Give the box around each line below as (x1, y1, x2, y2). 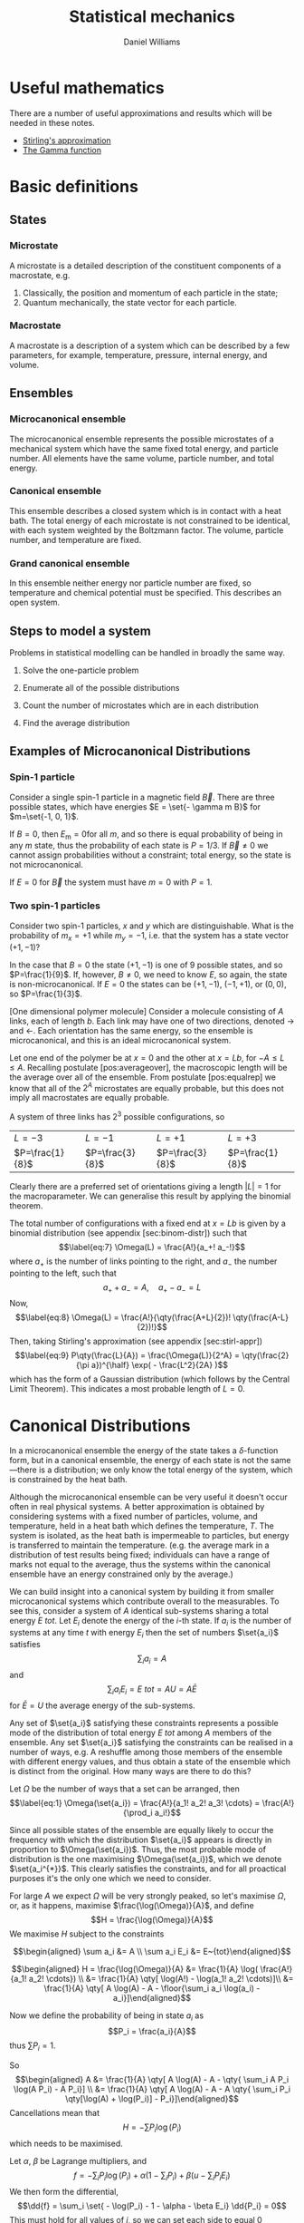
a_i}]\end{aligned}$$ (112, 1992, 192, 2003)
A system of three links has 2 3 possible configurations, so (9, 1110, 225, 1121)
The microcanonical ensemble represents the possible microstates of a (9, 433, 274, 444)
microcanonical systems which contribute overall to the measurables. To (9, 1596, 280, 1607)
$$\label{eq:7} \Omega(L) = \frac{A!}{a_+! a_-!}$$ (58, 1241, 246, 1252)
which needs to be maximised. (9, 2138, 124, 2149)
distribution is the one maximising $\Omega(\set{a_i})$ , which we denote (9, 1853, 282, 1864)
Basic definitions (9, 176, 138, 197)
